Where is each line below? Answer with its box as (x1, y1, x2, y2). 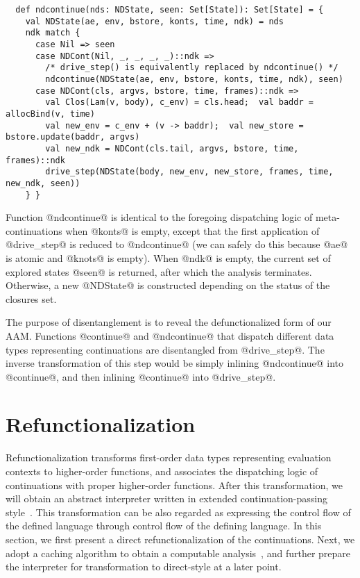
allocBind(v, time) (6, 108, 95, 119)
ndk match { (25, 28, 80, 38)
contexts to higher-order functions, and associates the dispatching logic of (6, 464, 318, 478)
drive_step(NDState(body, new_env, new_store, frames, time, (45, 167, 334, 177)
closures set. (6, 291, 57, 306)
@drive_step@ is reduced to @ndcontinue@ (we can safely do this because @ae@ (6, 237, 348, 251)
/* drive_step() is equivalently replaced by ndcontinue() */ (45, 63, 338, 73)
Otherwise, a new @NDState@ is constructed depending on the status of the (6, 278, 330, 292)
